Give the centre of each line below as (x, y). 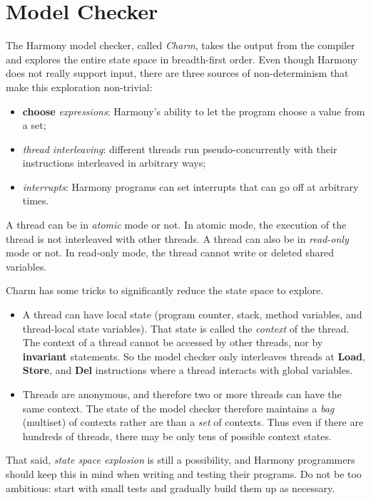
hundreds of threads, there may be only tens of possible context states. (177, 436)
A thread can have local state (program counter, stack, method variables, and (192, 314)
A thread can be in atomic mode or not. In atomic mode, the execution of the (176, 225)
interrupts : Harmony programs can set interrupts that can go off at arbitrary (190, 186)
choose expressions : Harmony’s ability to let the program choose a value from (194, 111)
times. (36, 200)
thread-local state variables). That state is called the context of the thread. (186, 328)
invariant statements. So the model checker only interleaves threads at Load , (194, 356)
